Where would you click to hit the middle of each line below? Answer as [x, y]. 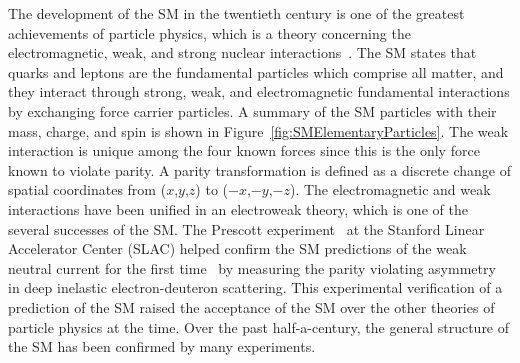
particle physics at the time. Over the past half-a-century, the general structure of [259, 326]
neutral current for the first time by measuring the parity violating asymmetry [252, 267]
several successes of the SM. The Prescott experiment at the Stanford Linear [246, 228]
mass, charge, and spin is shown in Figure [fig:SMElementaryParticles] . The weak [258, 130]
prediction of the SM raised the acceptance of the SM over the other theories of [251, 306]
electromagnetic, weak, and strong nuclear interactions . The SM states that [242, 52]
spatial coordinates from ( [87, 189]
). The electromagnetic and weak [390, 189]
